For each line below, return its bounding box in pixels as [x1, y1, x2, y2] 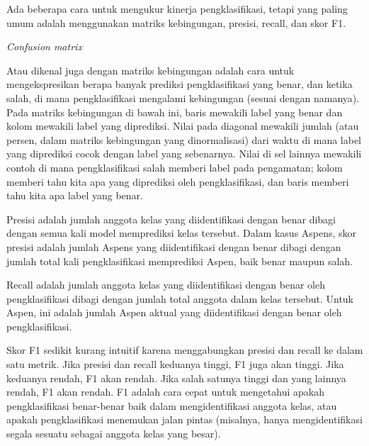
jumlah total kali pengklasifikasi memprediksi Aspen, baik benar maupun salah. [6, 253, 353, 268]
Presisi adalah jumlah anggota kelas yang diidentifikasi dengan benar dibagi [6, 211, 336, 226]
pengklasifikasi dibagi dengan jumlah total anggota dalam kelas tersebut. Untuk [6, 291, 354, 306]
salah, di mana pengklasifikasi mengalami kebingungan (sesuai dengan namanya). [6, 90, 360, 105]
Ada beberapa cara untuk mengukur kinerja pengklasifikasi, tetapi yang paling [6, 1, 348, 16]
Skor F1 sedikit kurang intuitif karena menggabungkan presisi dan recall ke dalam [6, 342, 363, 357]
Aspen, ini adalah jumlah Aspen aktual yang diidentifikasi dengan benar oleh [6, 305, 342, 320]
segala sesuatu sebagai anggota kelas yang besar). [6, 426, 221, 441]
